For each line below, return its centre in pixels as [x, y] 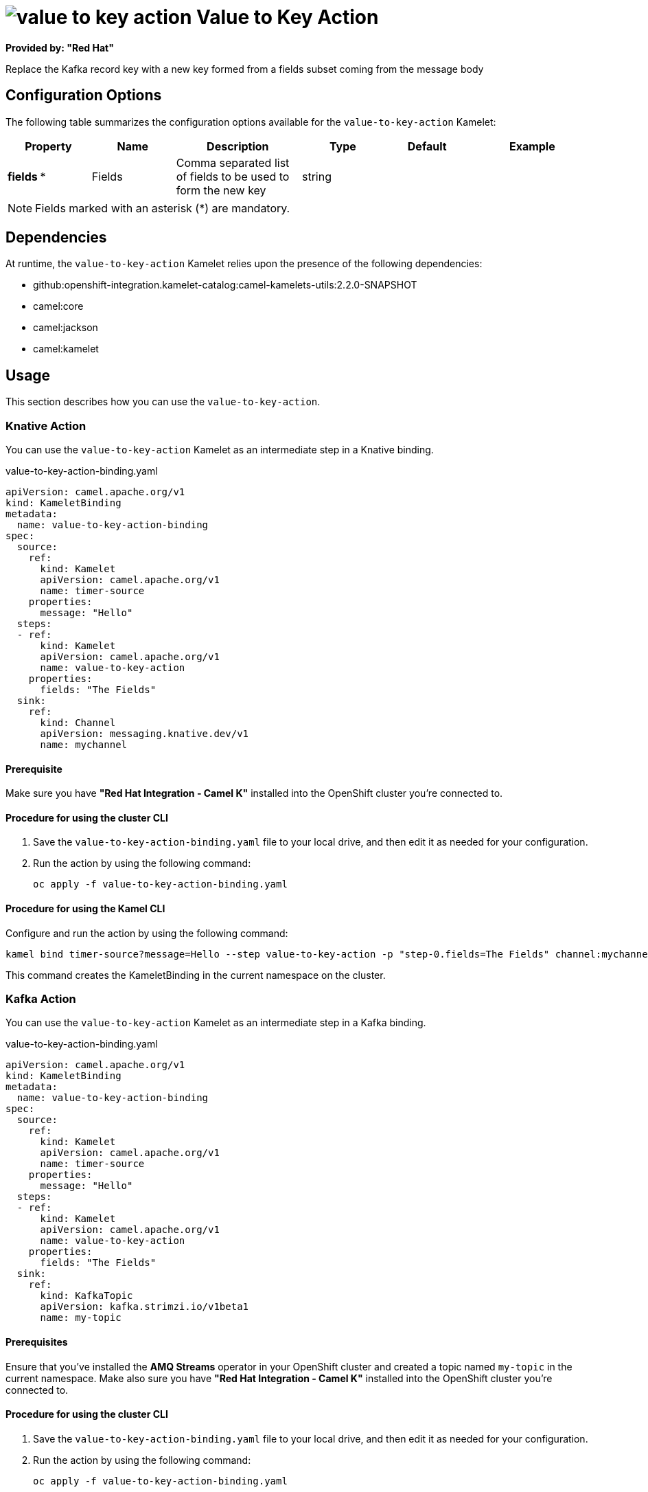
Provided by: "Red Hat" [60, 47]
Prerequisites [37, 1342]
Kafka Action [41, 999]
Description [238, 146]
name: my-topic [81, 1318]
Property [48, 146]
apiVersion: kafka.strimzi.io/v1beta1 [144, 1307]
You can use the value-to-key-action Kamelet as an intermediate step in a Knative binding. [220, 450]
